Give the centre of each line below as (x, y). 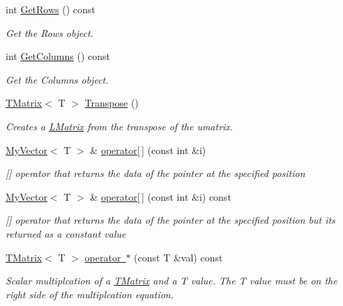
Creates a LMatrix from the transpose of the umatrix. (120, 126)
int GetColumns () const (58, 56)
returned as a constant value (66, 233)
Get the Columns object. (57, 79)
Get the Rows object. (49, 32)
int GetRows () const (51, 9)
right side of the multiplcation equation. (90, 294)
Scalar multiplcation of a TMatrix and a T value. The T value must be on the (171, 281)
